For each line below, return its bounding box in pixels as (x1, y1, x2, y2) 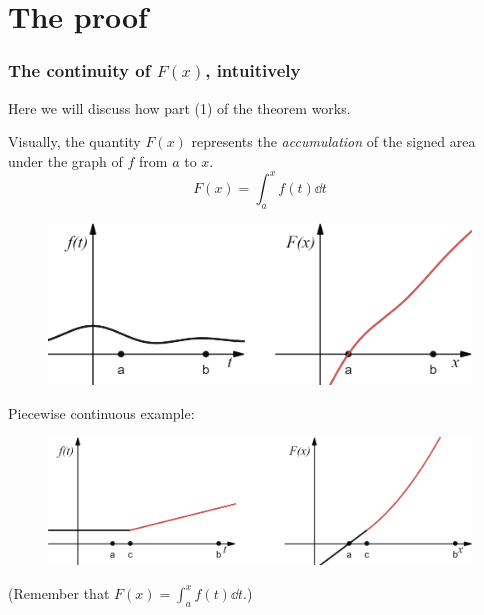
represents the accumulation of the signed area (191, 131, 476, 152)
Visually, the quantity (8, 131, 141, 152)
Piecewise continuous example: (8, 402, 195, 423)
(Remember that (8, 582, 110, 603)
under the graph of (8, 150, 123, 171)
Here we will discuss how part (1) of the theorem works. (8, 97, 351, 118)
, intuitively (205, 58, 301, 83)
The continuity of (8, 58, 151, 83)
